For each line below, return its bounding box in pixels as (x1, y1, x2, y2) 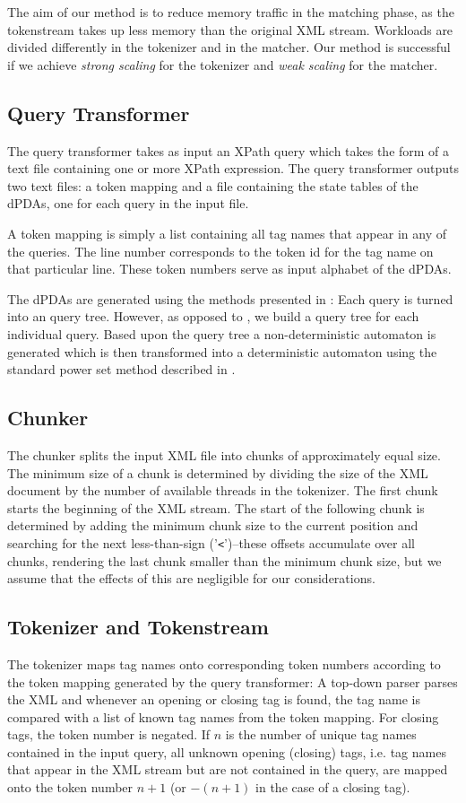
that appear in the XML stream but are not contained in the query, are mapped (7, 760, 448, 779)
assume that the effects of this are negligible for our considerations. (7, 569, 375, 588)
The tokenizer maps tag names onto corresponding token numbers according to (7, 654, 441, 673)
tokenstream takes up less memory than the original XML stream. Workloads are (7, 20, 453, 39)
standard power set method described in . (7, 360, 236, 379)
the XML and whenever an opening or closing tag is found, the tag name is (7, 690, 420, 709)
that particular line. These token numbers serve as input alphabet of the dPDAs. (7, 259, 452, 278)
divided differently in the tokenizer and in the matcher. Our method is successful (7, 38, 451, 57)
